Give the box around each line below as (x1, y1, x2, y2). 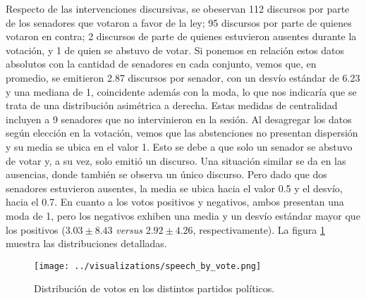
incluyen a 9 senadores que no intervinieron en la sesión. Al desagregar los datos (6, 111, 352, 126)
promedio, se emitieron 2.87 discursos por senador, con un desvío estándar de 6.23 (6, 70, 360, 85)
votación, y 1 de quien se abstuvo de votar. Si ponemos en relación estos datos (6, 42, 345, 57)
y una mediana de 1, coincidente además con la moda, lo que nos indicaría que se (6, 84, 357, 99)
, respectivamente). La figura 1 (193, 222, 325, 237)
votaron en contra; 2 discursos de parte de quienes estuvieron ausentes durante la (6, 29, 357, 44)
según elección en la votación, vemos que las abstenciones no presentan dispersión (6, 125, 358, 140)
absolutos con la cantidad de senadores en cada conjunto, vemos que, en (6, 56, 317, 71)
